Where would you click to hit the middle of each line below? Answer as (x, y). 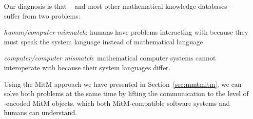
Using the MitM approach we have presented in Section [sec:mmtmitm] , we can (123, 84)
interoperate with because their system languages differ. (87, 67)
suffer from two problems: (42, 15)
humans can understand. (40, 112)
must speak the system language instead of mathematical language (104, 41)
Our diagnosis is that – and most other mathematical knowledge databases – (118, 6)
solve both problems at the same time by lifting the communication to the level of (126, 93)
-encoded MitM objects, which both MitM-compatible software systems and (117, 103)
